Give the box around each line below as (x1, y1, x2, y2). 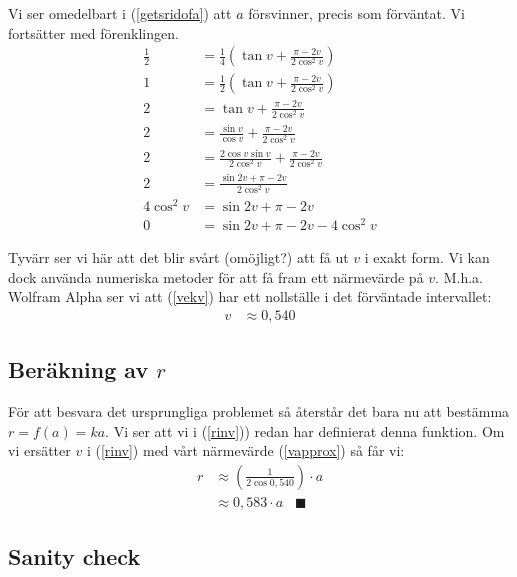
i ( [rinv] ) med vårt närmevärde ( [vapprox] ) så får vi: (86, 440, 405, 461)
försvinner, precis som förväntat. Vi (248, 3, 465, 23)
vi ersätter (8, 440, 71, 461)
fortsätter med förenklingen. (8, 22, 179, 43)
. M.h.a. (435, 266, 483, 287)
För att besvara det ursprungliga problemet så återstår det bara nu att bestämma (8, 401, 510, 422)
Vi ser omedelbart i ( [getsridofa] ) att (8, 3, 232, 23)
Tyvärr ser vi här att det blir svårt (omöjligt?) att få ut (8, 247, 349, 268)
